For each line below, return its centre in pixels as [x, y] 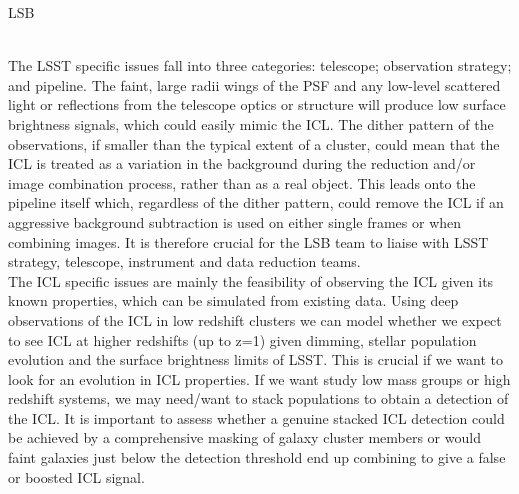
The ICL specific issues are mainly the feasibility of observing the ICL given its [251, 280]
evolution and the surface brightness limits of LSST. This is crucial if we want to [256, 359]
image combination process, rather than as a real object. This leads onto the [242, 182]
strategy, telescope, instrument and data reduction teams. [184, 261]
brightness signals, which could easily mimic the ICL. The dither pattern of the [251, 123]
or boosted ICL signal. [76, 476]
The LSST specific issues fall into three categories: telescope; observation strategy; [260, 65]
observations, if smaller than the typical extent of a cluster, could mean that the [254, 143]
